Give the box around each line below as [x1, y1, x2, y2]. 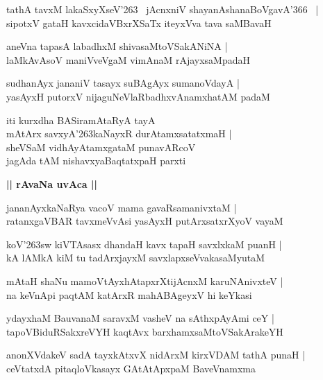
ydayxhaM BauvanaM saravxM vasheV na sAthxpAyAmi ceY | [6, 311, 274, 325]
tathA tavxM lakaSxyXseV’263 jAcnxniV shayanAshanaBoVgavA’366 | [6, 2, 319, 16]
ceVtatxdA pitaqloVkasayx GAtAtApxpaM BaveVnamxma [6, 361, 256, 375]
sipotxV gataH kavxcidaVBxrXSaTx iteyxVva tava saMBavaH [6, 15, 272, 30]
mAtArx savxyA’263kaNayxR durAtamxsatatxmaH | [6, 126, 232, 141]
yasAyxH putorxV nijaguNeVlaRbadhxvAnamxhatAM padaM [6, 89, 270, 103]
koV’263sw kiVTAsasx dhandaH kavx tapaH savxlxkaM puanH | [6, 236, 282, 251]
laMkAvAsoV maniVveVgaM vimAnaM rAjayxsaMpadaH [6, 52, 251, 67]
